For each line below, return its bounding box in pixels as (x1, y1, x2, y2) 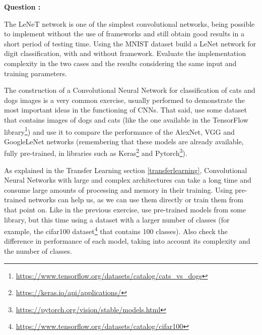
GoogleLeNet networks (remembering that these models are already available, (4, 136, 244, 146)
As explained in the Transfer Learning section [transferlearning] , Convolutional (4, 164, 247, 175)
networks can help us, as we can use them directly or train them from (28, 194, 243, 205)
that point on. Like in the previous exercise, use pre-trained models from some (4, 204, 246, 214)
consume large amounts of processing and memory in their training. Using (4, 184, 233, 195)
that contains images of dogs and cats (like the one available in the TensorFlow (4, 114, 248, 125)
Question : (4, 2, 41, 12)
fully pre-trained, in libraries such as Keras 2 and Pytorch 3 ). (4, 146, 187, 158)
